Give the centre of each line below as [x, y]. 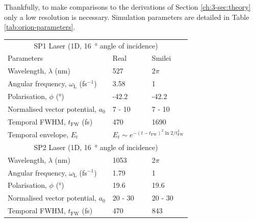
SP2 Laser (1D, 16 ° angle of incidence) [96, 147]
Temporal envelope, [38, 134]
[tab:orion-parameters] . [40, 27]
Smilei [161, 58]
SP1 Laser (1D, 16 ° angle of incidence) [96, 45]
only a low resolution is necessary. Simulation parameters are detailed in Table [127, 17]
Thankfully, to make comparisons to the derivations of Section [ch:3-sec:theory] [127, 7]
